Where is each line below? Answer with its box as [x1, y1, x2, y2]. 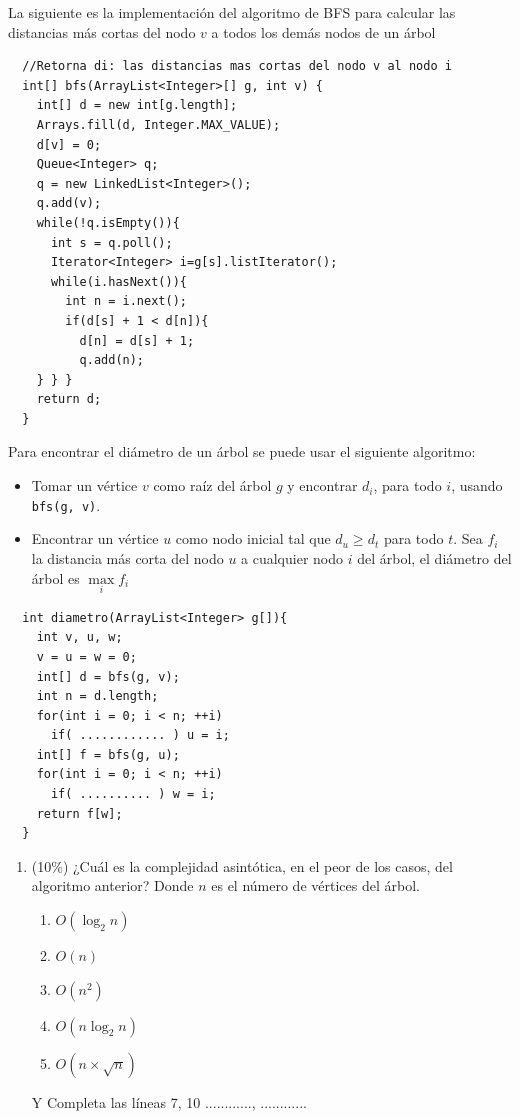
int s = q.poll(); [50, 235, 173, 250]
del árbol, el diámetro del [357, 547, 512, 568]
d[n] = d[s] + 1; [79, 333, 195, 348]
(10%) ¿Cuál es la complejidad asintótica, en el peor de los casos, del [31, 855, 453, 876]
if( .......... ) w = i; [50, 787, 216, 802]
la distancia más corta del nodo [31, 547, 224, 568]
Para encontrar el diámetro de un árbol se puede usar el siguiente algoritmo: [8, 441, 476, 462]
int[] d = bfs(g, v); [36, 669, 180, 684]
